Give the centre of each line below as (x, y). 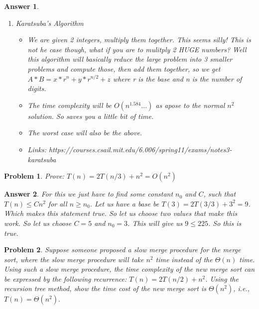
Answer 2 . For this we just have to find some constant (89, 194)
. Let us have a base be (125, 203)
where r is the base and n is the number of (177, 78)
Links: (37, 149)
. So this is (225, 223)
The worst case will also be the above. (85, 133)
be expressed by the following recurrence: (65, 278)
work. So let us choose (38, 223)
